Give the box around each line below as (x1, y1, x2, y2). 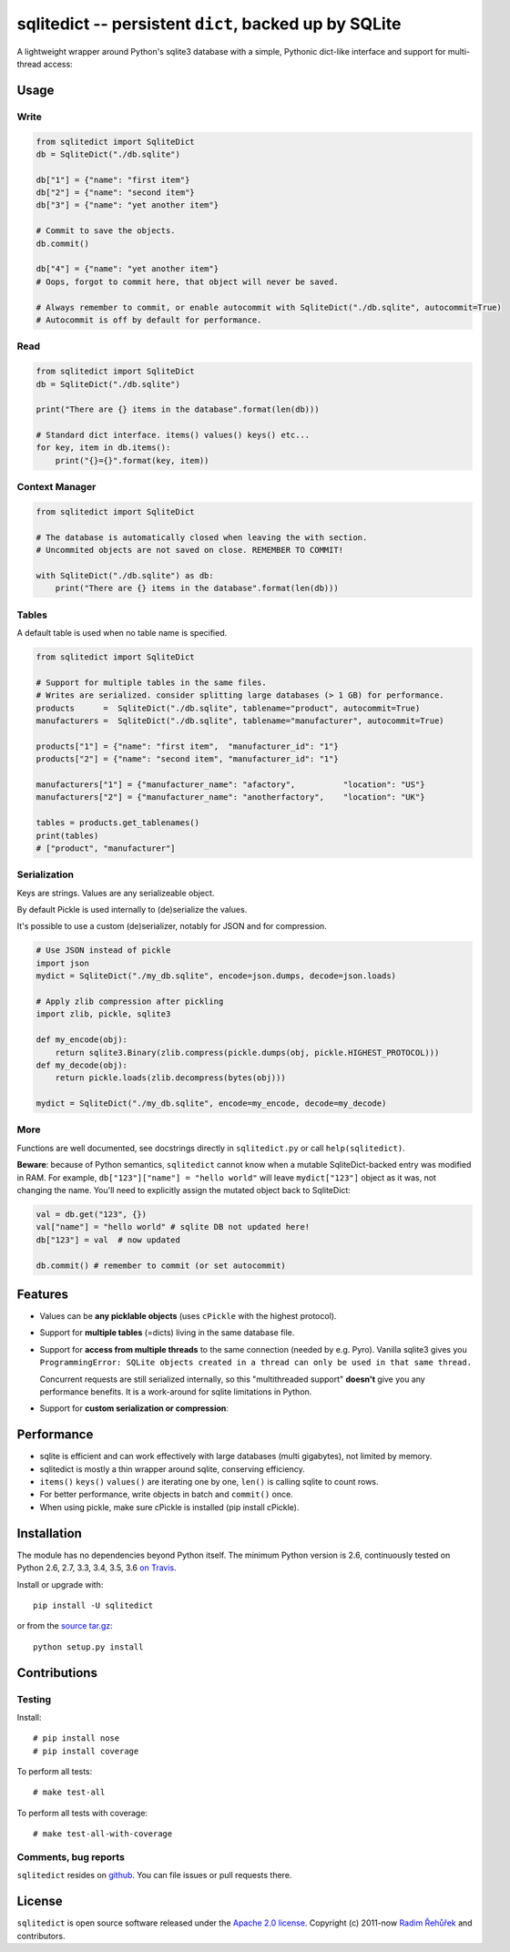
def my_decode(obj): (36, 1059, 127, 1070)
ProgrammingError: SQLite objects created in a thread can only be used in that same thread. (39, 1357, 473, 1368)
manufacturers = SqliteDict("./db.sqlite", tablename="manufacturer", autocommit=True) (36, 716, 445, 726)
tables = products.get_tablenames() (36, 818, 200, 828)
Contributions (16, 1665, 97, 1681)
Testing (16, 1692, 52, 1705)
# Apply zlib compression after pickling (36, 996, 224, 1007)
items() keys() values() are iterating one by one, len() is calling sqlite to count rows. (39, 1477, 379, 1487)
